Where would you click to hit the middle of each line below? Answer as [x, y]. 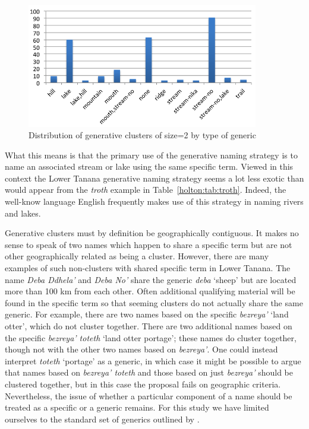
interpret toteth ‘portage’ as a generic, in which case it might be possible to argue [153, 360]
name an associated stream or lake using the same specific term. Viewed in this [149, 166]
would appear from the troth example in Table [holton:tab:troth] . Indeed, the [146, 190]
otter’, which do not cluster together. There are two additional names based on [149, 326]
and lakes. [23, 213]
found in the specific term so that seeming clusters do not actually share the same [154, 302]
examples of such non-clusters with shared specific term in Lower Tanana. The [148, 268]
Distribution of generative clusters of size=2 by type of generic [142, 135]
